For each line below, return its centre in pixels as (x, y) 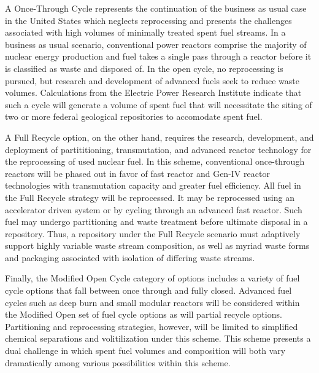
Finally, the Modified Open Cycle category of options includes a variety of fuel (152, 278)
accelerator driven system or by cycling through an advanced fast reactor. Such (154, 209)
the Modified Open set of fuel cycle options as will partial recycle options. (144, 314)
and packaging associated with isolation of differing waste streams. (130, 257)
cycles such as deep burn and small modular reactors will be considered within (152, 302)
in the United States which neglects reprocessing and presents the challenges (148, 20)
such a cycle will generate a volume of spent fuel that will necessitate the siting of (159, 104)
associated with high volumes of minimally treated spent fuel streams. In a (145, 32)
